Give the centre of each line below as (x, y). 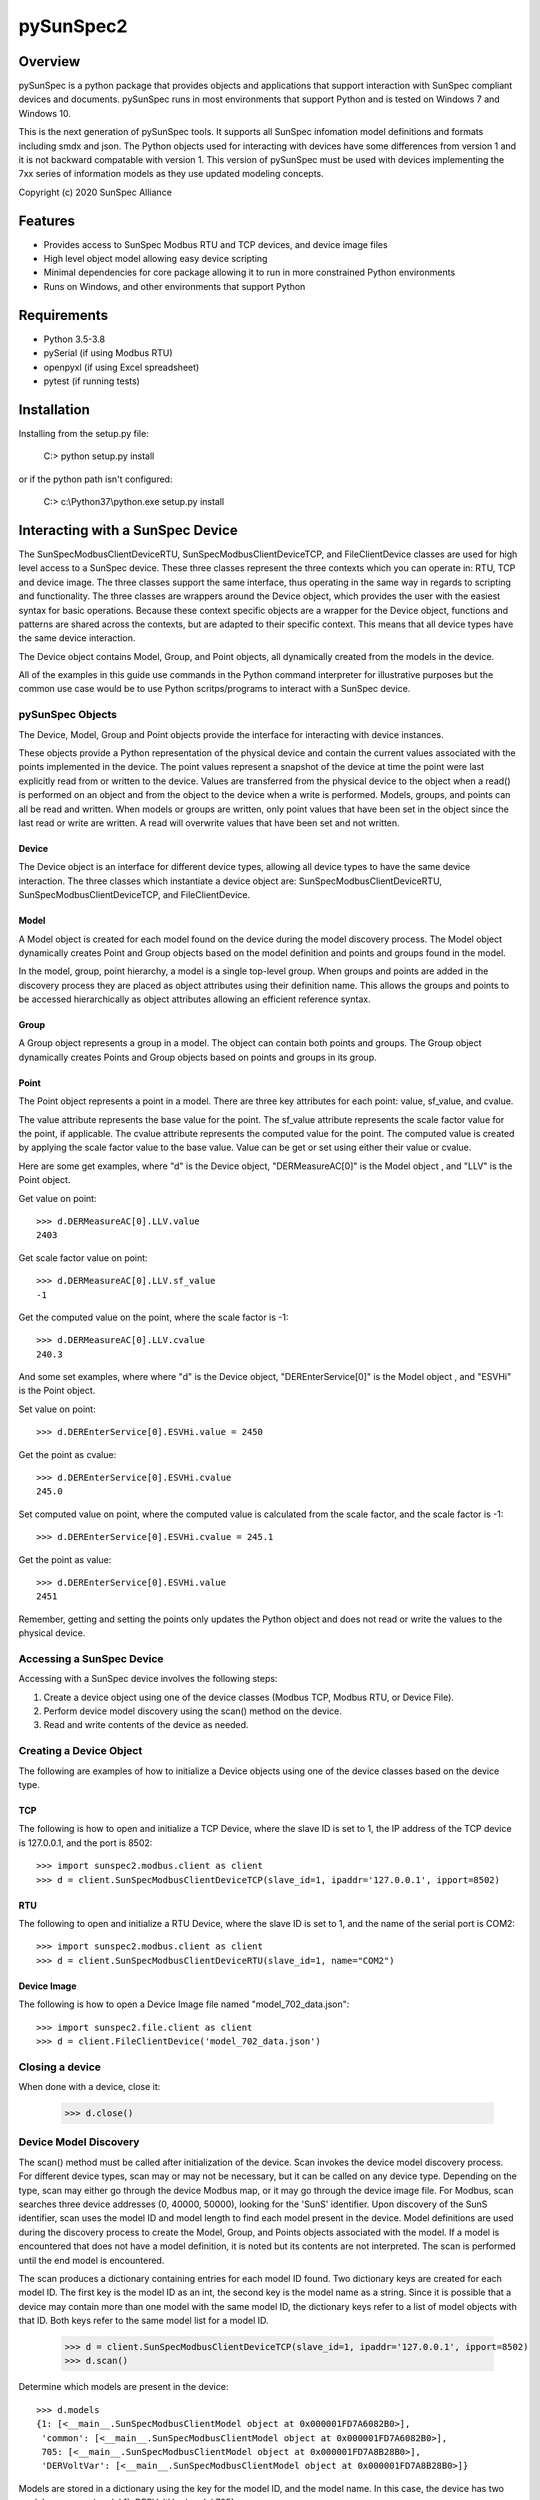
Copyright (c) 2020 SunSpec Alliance (95, 192)
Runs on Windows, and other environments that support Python (174, 286)
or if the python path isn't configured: (95, 479)
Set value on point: (57, 1409)
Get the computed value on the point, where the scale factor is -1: (153, 1317)
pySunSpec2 (73, 26)
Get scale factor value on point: (83, 1257)
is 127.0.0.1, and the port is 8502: (85, 1842)
